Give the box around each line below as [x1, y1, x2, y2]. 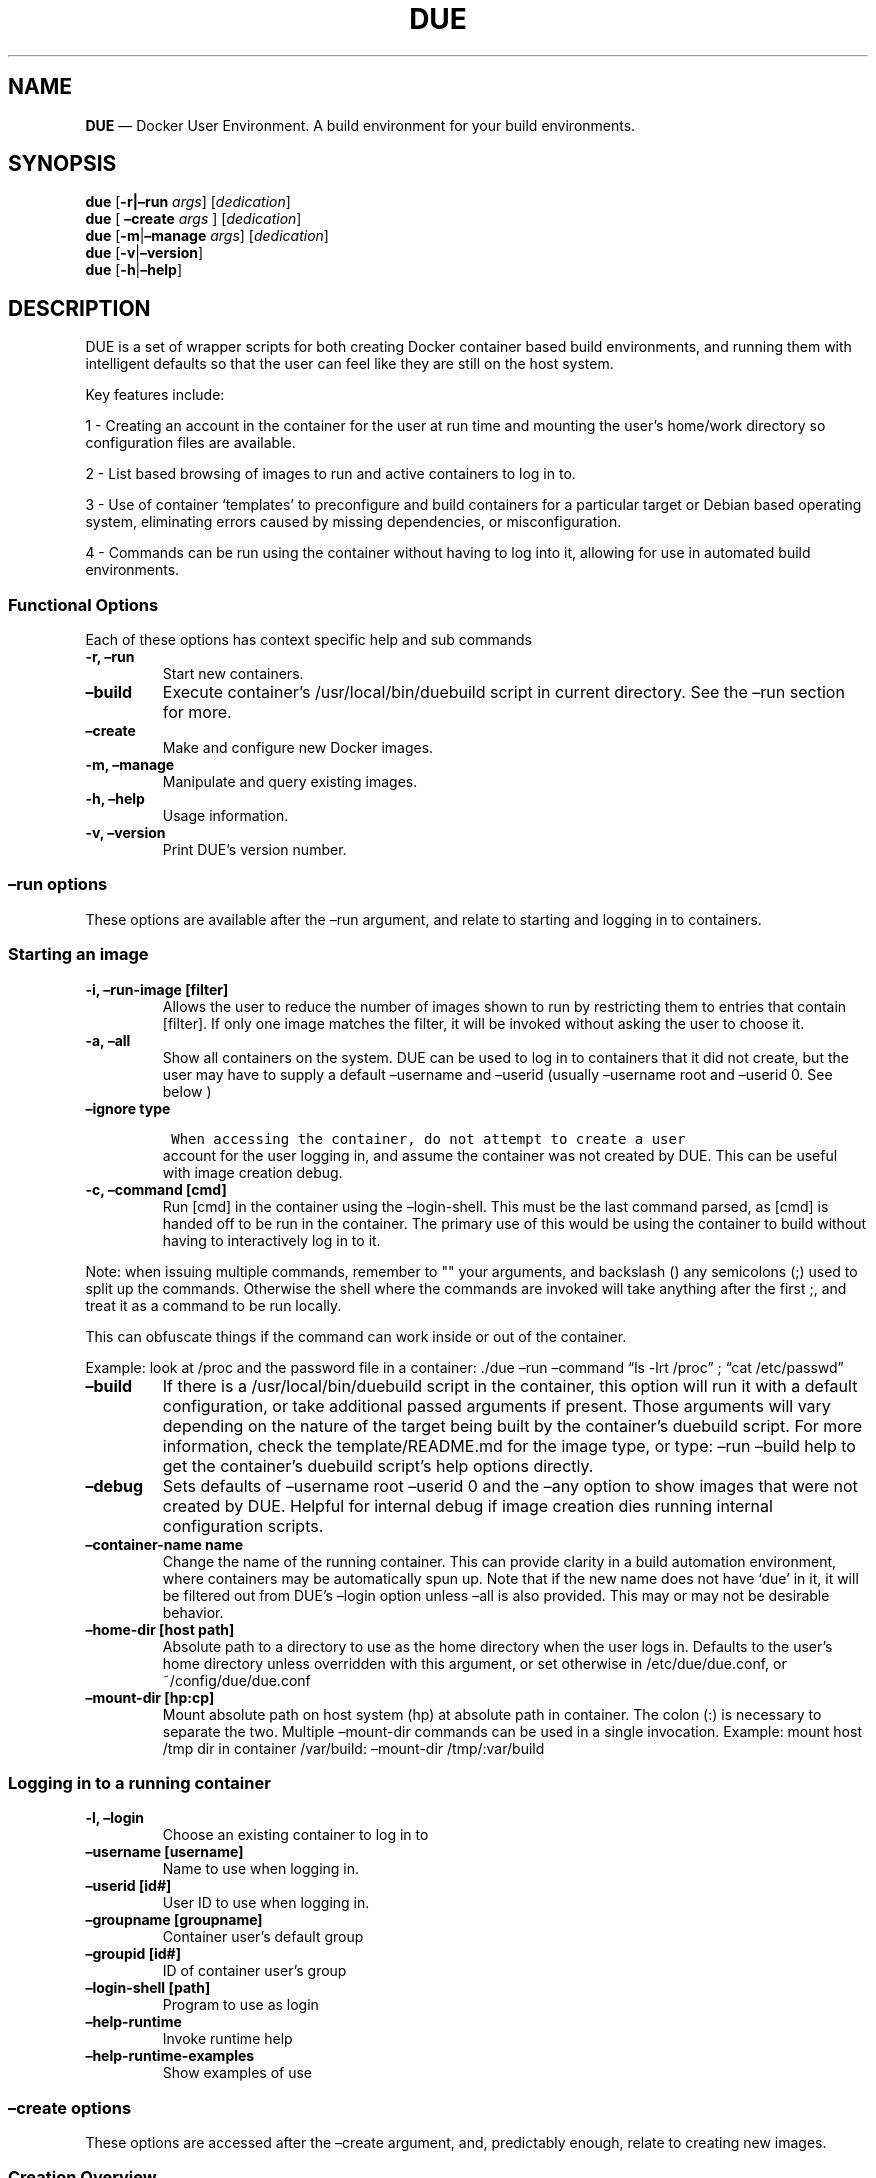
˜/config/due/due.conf [162, 1671, 311, 1689]
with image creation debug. [162, 1163, 343, 1181]
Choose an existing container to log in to [162, 1826, 429, 1844]
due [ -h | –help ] [85, 261, 183, 279]
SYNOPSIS [8, 151, 117, 177]
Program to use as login [162, 1996, 319, 2014]
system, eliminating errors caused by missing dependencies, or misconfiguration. [85, 513, 622, 531]
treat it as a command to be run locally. [85, 1296, 342, 1314]
